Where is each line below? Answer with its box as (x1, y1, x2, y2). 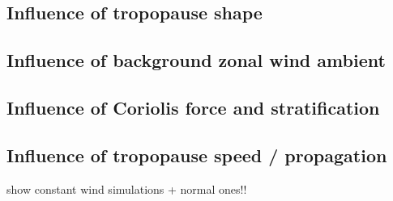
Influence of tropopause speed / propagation (6, 142, 387, 167)
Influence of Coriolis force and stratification (6, 94, 380, 119)
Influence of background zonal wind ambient (6, 48, 386, 73)
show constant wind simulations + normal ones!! (6, 180, 247, 197)
